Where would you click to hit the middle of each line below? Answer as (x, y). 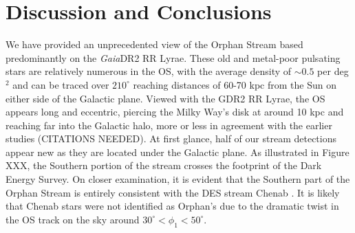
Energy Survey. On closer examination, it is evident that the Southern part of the (178, 179)
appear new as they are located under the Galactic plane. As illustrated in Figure (177, 152)
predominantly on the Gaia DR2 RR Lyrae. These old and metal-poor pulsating (173, 57)
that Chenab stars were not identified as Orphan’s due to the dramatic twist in (172, 206)
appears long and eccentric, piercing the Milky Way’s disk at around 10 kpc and (175, 112)
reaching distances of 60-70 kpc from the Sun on (235, 84)
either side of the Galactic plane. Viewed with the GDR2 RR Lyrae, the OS (165, 98)
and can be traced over (61, 84)
